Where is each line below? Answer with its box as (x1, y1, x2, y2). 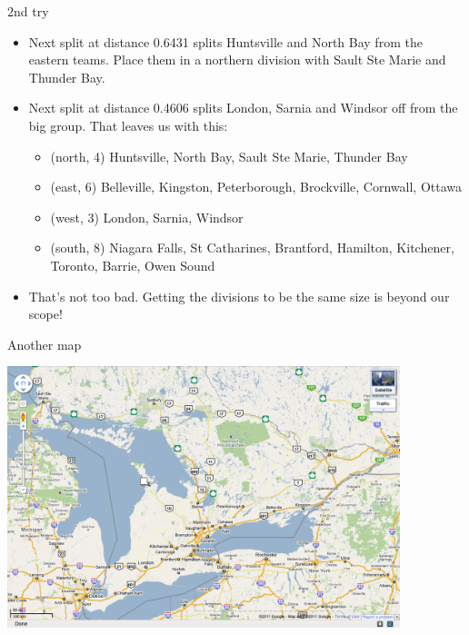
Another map (7, 334, 82, 353)
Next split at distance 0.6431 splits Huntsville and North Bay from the (28, 32, 423, 51)
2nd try (7, 2, 49, 20)
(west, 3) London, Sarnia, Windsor (50, 207, 244, 226)
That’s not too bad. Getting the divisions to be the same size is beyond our (28, 286, 450, 305)
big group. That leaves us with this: (28, 115, 228, 134)
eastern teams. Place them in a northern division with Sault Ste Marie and (28, 50, 446, 69)
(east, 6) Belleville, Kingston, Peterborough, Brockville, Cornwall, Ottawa (50, 177, 463, 196)
